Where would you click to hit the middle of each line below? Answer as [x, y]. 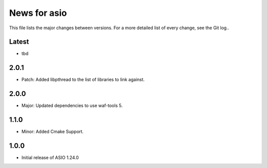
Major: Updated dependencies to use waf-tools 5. [72, 106]
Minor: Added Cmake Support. [53, 132]
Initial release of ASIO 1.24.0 [50, 158]
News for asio [38, 13]
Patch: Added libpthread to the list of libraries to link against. [83, 80]
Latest [19, 42]
